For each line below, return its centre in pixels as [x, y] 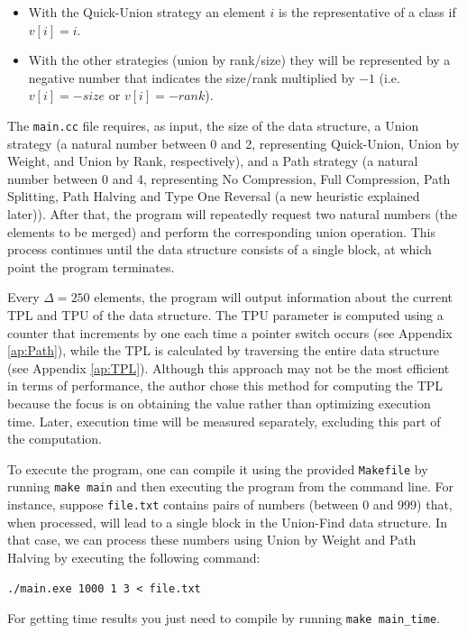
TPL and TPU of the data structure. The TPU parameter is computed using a [225, 314]
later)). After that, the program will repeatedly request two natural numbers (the [233, 214]
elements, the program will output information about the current [274, 297]
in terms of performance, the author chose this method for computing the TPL [225, 385]
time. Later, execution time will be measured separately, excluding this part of [224, 421]
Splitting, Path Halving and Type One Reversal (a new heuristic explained [214, 196]
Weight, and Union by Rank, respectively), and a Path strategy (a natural [213, 161]
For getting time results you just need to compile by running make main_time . [224, 618]
